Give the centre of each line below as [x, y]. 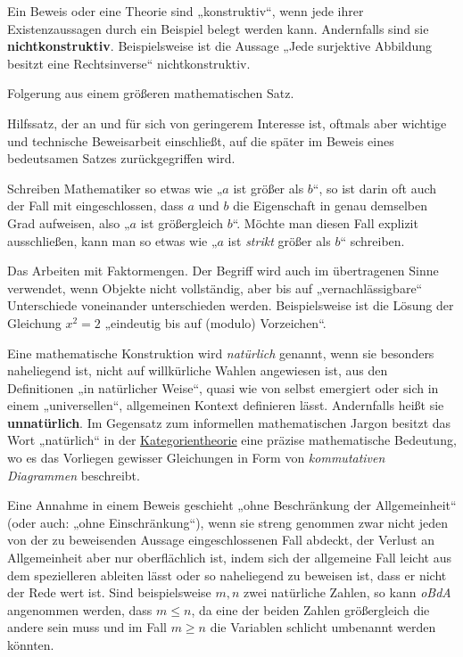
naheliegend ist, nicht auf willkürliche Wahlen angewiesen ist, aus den [198, 370]
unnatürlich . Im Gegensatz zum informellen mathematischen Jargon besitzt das [229, 422]
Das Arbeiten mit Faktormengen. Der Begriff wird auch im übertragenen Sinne [223, 271]
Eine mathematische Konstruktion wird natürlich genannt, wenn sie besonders [221, 353]
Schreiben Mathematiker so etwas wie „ [115, 188]
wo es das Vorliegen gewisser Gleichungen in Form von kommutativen [196, 458]
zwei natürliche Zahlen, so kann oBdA [347, 592]
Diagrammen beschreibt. [74, 475]
